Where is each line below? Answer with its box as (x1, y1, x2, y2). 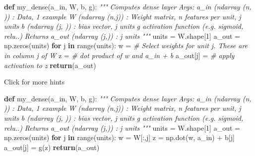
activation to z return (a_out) (4, 60, 96, 70)
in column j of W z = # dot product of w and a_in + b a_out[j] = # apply (4, 50, 235, 60)
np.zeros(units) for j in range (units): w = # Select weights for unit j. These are (4, 40, 248, 51)
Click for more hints (4, 77, 65, 87)
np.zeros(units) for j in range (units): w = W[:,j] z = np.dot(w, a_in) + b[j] (4, 132, 235, 143)
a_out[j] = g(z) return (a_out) (4, 142, 100, 152)
